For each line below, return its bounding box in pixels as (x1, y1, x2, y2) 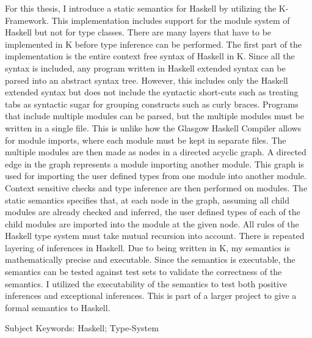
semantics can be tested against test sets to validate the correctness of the (5, 265, 282, 278)
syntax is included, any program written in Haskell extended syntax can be (5, 61, 286, 74)
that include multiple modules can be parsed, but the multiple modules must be (5, 109, 304, 122)
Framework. (5, 13, 49, 26)
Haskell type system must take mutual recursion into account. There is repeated (5, 229, 305, 242)
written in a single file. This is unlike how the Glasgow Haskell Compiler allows (5, 121, 302, 134)
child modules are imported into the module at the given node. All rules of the (5, 217, 299, 230)
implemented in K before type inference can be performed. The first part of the (5, 37, 302, 50)
